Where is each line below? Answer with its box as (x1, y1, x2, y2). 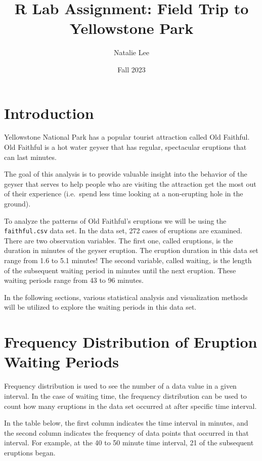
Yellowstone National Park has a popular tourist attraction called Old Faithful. (4, 132, 250, 142)
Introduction (4, 102, 94, 123)
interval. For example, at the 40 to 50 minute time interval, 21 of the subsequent (4, 437, 254, 448)
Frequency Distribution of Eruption (4, 331, 257, 352)
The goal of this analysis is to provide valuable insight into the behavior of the (4, 169, 247, 179)
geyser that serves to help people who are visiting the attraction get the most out (4, 178, 256, 189)
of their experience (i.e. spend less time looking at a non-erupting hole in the (4, 188, 243, 199)
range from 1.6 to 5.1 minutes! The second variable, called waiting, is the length (4, 255, 252, 266)
